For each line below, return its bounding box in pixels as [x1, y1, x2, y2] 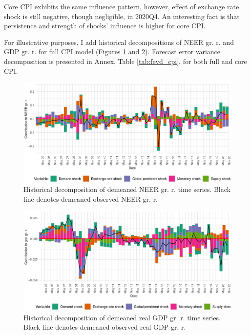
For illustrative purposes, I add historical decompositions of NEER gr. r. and [4, 37, 234, 47]
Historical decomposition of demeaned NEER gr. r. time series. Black [23, 184, 230, 194]
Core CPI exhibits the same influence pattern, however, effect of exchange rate [4, 1, 239, 11]
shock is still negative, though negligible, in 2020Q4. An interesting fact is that [4, 11, 240, 21]
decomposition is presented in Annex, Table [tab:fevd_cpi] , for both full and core [4, 56, 247, 66]
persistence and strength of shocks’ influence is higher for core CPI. [4, 21, 206, 31]
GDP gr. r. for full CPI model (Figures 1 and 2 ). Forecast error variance [4, 46, 221, 57]
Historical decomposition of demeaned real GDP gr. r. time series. [23, 312, 221, 322]
